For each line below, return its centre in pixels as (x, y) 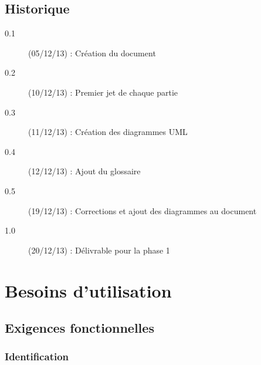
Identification (37, 356)
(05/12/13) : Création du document (92, 53)
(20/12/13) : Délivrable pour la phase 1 (99, 250)
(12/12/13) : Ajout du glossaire (84, 171)
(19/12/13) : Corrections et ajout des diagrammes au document (143, 210)
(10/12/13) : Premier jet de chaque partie (103, 92)
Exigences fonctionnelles (79, 328)
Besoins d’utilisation (88, 290)
